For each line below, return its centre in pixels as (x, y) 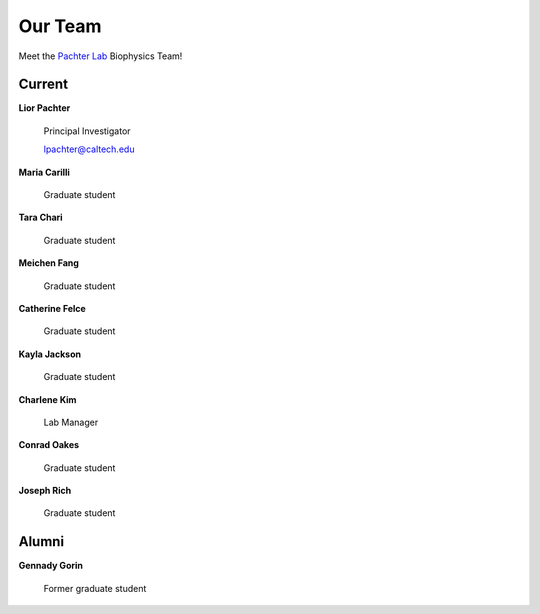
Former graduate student (95, 588)
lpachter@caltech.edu (89, 149)
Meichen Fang (49, 263)
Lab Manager (71, 422)
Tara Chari (41, 217)
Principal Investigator (87, 131)
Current (43, 84)
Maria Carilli (44, 172)
